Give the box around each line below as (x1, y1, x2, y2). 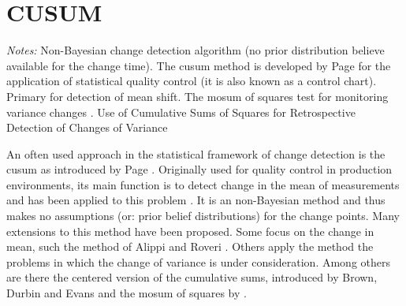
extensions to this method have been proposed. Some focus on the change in (6, 222, 374, 239)
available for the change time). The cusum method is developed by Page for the (6, 57, 391, 73)
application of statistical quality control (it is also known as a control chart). (6, 73, 377, 89)
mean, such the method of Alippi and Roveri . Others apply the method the (6, 238, 374, 255)
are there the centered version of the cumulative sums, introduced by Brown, (6, 269, 378, 285)
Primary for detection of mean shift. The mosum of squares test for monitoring (6, 88, 389, 104)
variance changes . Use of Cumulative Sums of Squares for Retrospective (6, 103, 356, 120)
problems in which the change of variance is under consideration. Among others (6, 253, 391, 270)
